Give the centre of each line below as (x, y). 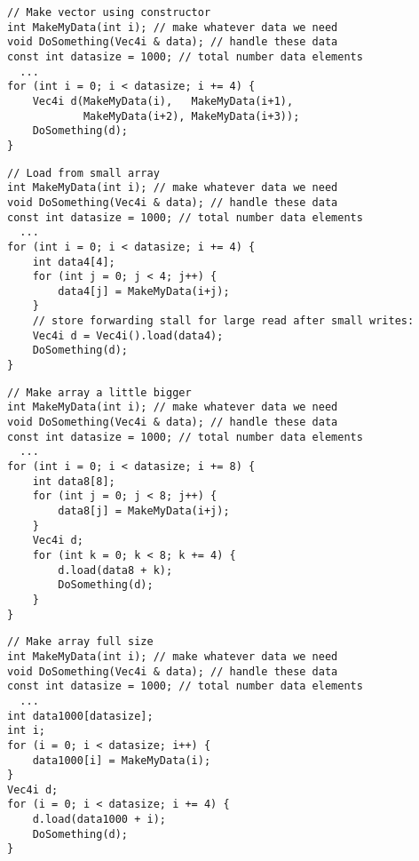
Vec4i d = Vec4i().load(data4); (128, 335)
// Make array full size (80, 642)
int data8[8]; (74, 481)
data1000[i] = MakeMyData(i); (122, 760)
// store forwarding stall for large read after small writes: (223, 321)
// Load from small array (83, 173)
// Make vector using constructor (109, 12)
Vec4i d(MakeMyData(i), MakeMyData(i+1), (163, 101)
